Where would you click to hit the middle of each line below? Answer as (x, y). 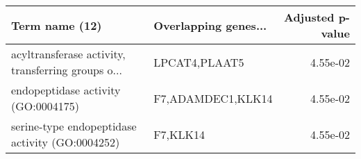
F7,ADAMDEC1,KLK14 (213, 98)
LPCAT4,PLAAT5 (199, 62)
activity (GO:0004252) (66, 142)
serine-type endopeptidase (74, 126)
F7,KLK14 (179, 134)
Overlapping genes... (210, 25)
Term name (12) (57, 25)
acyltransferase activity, (68, 54)
